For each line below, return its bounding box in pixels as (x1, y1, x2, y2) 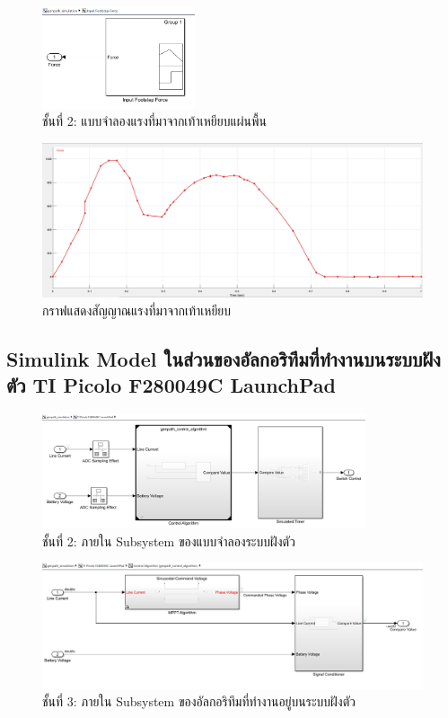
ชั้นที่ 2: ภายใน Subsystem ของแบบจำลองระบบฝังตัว (42, 531, 295, 550)
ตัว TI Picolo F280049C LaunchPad (6, 370, 337, 398)
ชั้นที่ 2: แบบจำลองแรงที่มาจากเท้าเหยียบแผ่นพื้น (42, 111, 267, 130)
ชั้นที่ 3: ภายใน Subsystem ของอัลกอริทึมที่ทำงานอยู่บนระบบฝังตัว (42, 692, 356, 711)
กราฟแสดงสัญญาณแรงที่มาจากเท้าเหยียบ (42, 300, 232, 319)
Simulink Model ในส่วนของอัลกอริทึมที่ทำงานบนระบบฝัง (6, 344, 441, 372)
